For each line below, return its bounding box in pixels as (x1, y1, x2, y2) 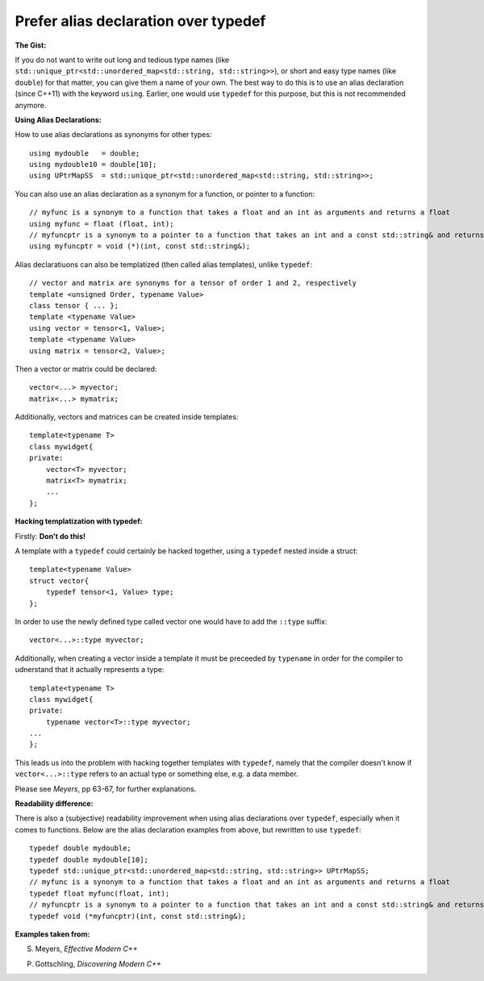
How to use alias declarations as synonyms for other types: (15, 130, 212, 140)
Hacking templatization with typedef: (15, 516, 143, 526)
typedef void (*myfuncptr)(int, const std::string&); (29, 912, 246, 920)
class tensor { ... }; (29, 301, 119, 310)
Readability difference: (15, 799, 94, 808)
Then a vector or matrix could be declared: (15, 364, 157, 374)
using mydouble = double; (29, 148, 140, 157)
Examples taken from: (15, 929, 90, 939)
